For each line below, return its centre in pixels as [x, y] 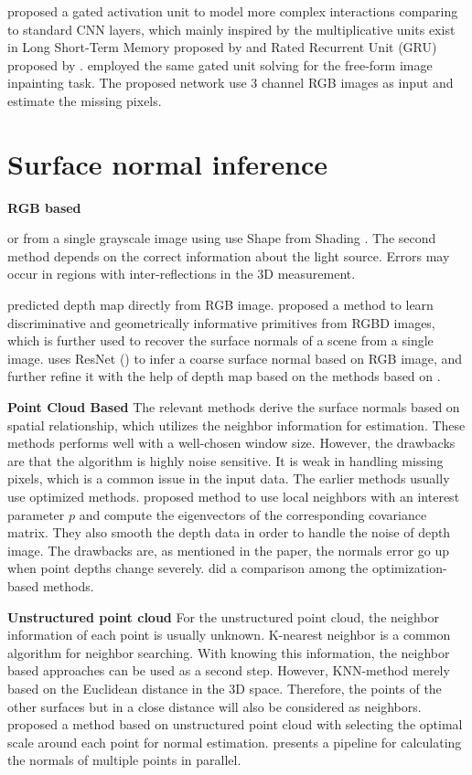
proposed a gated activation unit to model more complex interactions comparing [233, 11]
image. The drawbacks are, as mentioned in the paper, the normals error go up [229, 550]
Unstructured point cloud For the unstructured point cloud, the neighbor [223, 616]
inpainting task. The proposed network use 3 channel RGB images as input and [231, 83]
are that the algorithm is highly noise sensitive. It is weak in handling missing [225, 460]
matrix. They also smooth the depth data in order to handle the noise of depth [229, 532]
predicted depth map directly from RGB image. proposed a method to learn [220, 305]
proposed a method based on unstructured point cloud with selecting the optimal [235, 724]
